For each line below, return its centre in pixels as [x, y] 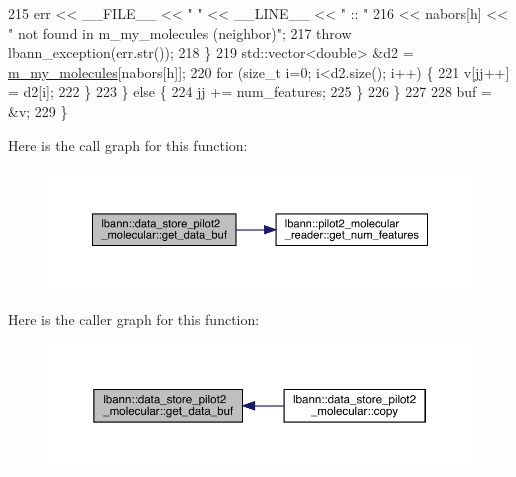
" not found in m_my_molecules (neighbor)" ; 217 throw [180, 32]
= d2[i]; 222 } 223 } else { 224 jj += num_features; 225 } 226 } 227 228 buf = [250, 91]
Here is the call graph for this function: [128, 144]
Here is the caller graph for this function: [134, 318]
